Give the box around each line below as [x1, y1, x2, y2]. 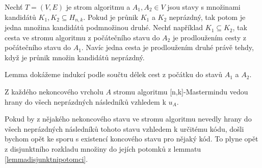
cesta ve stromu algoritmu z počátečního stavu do [5, 32, 160, 42]
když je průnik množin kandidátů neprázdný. [5, 52, 145, 62]
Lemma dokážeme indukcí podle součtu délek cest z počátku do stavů [5, 69, 222, 80]
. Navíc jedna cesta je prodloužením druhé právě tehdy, [81, 42, 254, 53]
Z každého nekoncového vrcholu [5, 86, 103, 97]
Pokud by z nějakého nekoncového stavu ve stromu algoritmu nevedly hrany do [5, 113, 252, 124]
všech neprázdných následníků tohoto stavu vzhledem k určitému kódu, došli [5, 123, 244, 134]
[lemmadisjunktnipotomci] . [5, 153, 88, 164]
